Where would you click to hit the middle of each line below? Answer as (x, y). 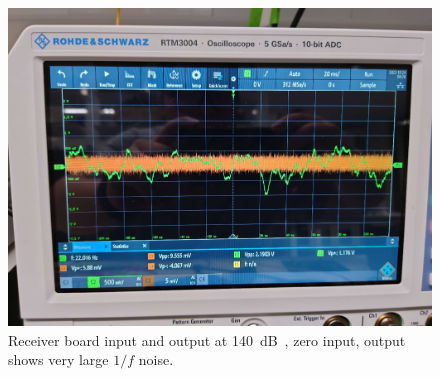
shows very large (58, 359)
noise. (156, 359)
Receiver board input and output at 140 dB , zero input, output (207, 339)
